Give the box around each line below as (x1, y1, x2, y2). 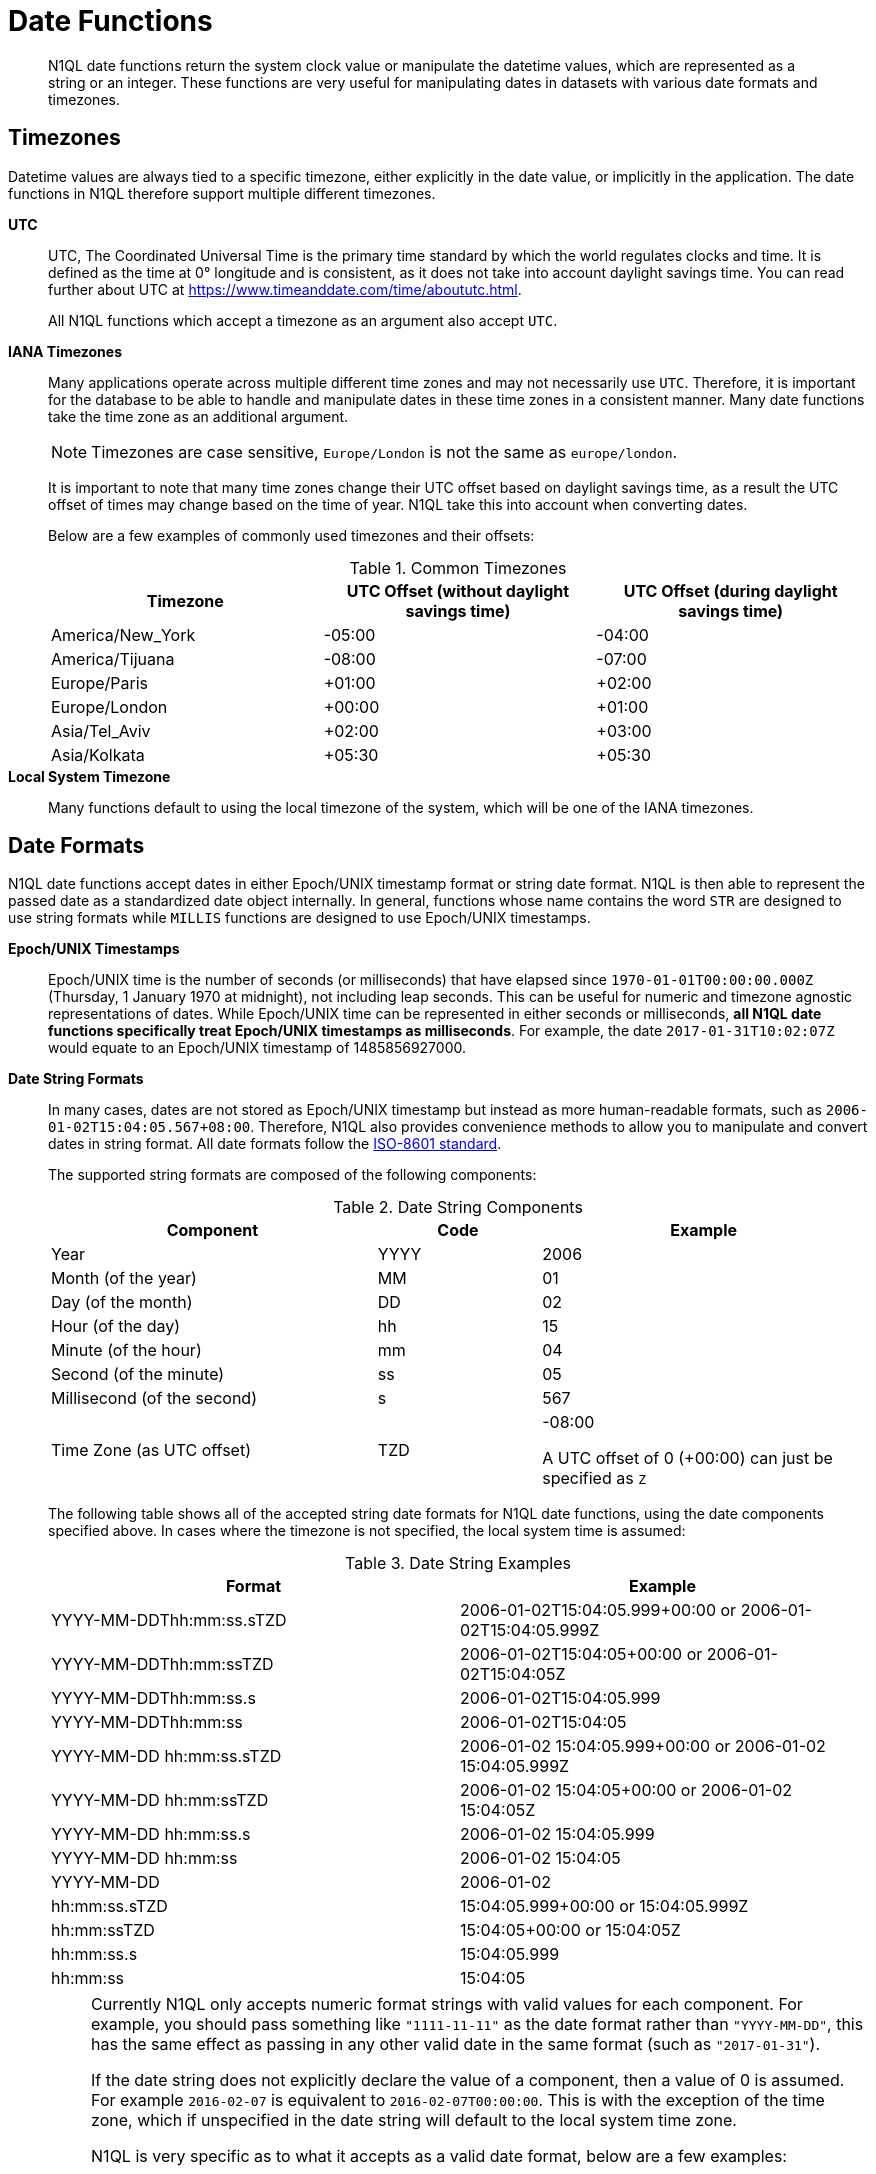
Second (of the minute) (51, 1364, 225, 1385)
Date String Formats (8, 1070, 144, 1088)
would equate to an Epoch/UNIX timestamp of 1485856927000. (48, 1039, 466, 1057)
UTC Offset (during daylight (623, 580, 838, 601)
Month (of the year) (51, 1268, 197, 1289)
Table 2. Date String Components (333, 1197, 583, 1218)
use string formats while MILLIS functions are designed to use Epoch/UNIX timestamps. (8, 909, 591, 927)
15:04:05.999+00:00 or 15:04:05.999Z (460, 1896, 749, 1917)
